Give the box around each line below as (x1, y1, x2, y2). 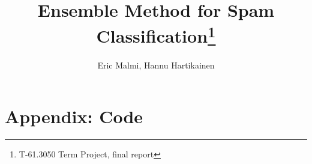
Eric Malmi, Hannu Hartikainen (97, 58, 215, 71)
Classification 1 (96, 21, 216, 48)
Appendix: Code (5, 104, 143, 129)
